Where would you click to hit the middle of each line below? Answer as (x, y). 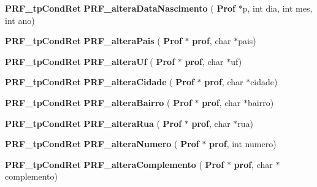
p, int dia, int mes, (277, 8)
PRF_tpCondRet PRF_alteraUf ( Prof (90, 61)
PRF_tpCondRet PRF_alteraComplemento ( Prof (115, 164)
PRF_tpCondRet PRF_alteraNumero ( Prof (102, 144)
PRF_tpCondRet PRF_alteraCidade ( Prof (100, 82)
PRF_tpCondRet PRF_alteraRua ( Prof (94, 123)
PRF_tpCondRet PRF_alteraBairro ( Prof (98, 102)
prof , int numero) (243, 144)
